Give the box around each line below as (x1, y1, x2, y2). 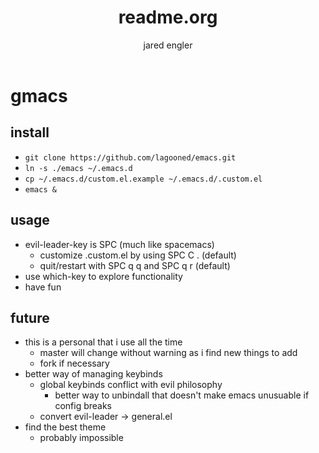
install (10, 124, 50, 141)
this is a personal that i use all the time (24, 336, 183, 348)
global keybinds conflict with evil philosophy (39, 379, 223, 391)
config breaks (54, 400, 112, 412)
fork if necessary (39, 357, 110, 370)
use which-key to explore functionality (24, 270, 183, 282)
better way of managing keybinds (24, 368, 163, 380)
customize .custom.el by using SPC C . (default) (39, 249, 237, 261)
